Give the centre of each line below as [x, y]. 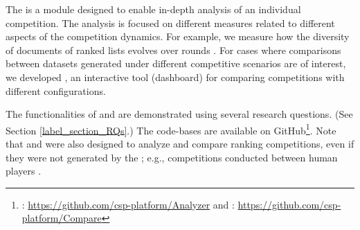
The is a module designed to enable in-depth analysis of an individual [153, 9]
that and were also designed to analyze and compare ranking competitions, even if [180, 143]
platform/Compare [62, 218]
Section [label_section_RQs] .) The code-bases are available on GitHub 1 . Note [171, 129]
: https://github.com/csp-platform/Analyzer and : [128, 204]
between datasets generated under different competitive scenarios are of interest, [176, 63]
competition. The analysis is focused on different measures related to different [170, 23]
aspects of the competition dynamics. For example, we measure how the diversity [178, 36]
